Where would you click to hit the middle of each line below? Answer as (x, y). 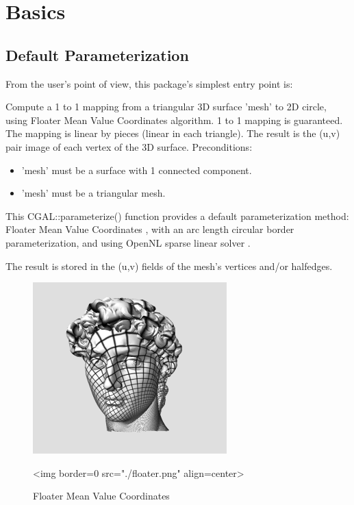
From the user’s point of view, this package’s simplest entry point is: (149, 83)
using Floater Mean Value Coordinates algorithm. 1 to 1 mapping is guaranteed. (174, 120)
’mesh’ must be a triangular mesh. (93, 193)
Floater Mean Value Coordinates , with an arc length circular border (150, 229)
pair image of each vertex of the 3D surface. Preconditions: (129, 146)
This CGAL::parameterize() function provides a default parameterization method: (177, 215)
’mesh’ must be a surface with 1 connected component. (137, 170)
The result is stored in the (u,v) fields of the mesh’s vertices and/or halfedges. (169, 266)
